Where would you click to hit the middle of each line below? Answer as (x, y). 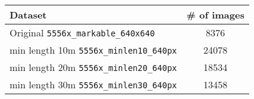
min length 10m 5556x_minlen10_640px (93, 50)
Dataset (28, 15)
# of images (215, 15)
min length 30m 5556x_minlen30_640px (93, 84)
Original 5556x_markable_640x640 (82, 33)
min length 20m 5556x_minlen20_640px (93, 67)
